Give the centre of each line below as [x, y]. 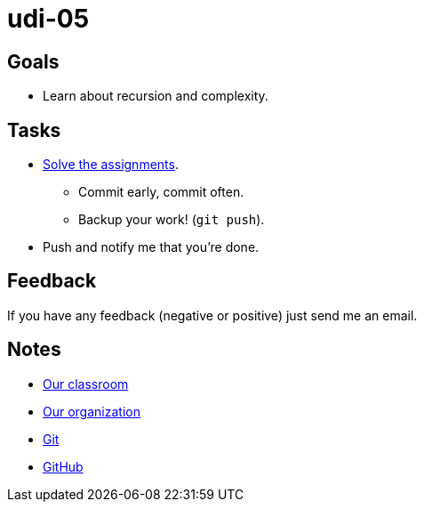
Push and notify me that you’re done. [151, 247]
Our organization [92, 411]
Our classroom [86, 384]
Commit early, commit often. [161, 192]
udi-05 [48, 19]
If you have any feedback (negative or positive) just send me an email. [212, 315]
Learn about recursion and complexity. [156, 96]
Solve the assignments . [111, 165]
